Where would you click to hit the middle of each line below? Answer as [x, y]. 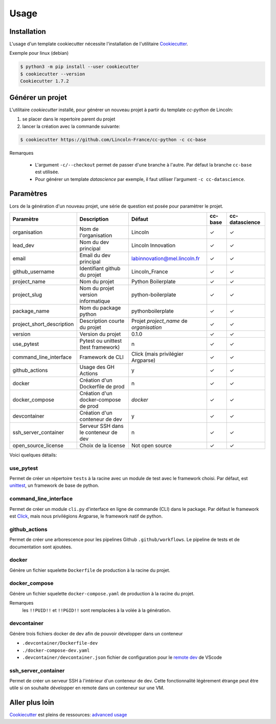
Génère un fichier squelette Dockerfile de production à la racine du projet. [90, 570]
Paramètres [28, 194]
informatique [95, 301]
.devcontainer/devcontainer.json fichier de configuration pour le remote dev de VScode [122, 657]
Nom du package [100, 307]
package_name [31, 311]
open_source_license [38, 445]
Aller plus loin [32, 703]
